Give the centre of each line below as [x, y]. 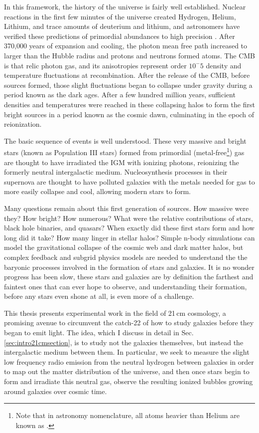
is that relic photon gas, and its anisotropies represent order [95, 65]
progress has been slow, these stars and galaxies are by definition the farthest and [129, 277]
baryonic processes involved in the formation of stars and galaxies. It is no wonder [129, 267]
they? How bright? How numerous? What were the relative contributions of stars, [129, 218]
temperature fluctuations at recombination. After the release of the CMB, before [127, 75]
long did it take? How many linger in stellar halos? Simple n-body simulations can [129, 237]
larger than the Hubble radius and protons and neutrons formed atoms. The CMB [129, 55]
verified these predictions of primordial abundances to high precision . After [120, 36]
